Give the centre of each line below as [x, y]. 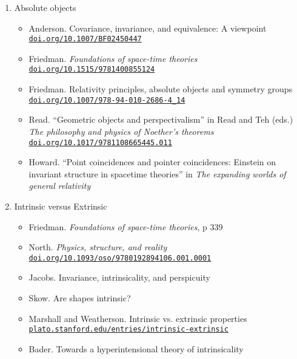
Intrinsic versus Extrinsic [61, 206]
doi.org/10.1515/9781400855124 [92, 70]
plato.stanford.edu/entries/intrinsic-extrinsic [128, 330]
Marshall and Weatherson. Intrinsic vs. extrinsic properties [138, 318]
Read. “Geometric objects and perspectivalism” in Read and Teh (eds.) [161, 119]
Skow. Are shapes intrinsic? [80, 298]
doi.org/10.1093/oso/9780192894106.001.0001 [120, 258]
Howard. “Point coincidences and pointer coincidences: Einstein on [152, 162]
